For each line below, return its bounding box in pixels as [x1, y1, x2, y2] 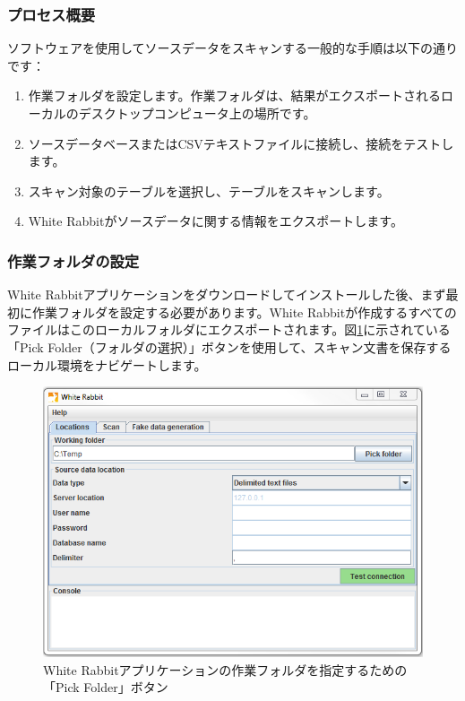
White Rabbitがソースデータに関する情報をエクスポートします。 [28, 212, 403, 230]
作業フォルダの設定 [7, 249, 140, 272]
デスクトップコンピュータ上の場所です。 [78, 104, 316, 122]
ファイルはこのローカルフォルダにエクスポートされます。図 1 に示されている [7, 320, 451, 339]
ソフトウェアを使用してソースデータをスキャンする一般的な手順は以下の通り [7, 39, 458, 57]
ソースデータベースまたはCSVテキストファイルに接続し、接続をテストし [28, 134, 454, 152]
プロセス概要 [7, 3, 96, 25]
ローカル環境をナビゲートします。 [7, 355, 207, 374]
